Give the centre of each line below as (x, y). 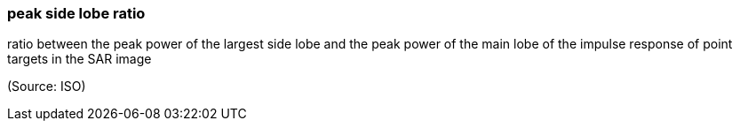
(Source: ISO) (47, 87)
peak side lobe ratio (76, 13)
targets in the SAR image (80, 59)
